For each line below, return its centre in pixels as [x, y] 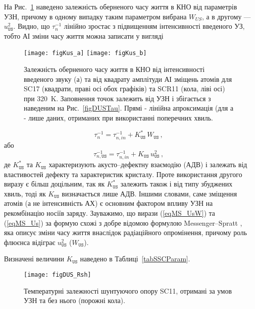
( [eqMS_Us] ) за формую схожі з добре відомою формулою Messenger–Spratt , [123, 222]
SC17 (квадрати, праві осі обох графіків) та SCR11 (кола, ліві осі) [125, 89]
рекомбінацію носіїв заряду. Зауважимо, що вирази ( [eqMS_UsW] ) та [110, 213]
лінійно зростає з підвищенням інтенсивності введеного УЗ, [154, 26]
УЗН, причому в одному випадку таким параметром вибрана [95, 16]
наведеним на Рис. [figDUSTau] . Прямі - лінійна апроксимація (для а [129, 108]
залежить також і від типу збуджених [177, 184]
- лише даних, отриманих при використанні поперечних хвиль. [119, 118]
